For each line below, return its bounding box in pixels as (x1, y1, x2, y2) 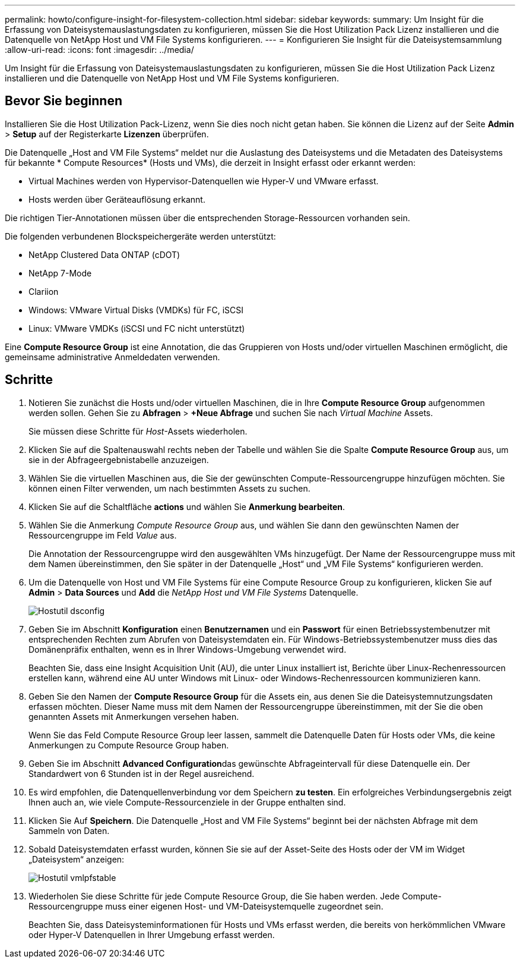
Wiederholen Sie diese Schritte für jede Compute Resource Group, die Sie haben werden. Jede (28, 890, 400, 901)
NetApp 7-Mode (28, 267, 92, 278)
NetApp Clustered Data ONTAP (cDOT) (28, 249, 180, 260)
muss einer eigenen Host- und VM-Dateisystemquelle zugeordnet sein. (105, 901, 383, 911)
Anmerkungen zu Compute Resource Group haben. (28, 739, 229, 750)
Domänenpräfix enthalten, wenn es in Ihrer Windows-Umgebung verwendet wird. (28, 644, 347, 654)
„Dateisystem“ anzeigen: (28, 854, 125, 864)
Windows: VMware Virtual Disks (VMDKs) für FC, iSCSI (28, 304, 244, 315)
